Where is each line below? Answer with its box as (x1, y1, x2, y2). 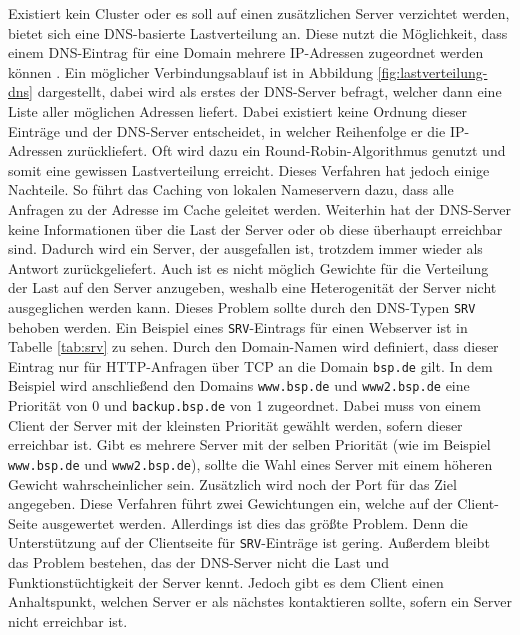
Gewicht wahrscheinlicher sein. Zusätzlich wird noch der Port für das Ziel (8, 473, 457, 494)
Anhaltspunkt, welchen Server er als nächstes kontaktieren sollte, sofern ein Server (8, 591, 512, 612)
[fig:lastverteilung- (377, 61, 488, 82)
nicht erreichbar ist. (8, 610, 128, 631)
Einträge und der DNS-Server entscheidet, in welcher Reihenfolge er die (8, 120, 446, 141)
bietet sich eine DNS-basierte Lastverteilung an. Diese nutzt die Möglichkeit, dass (8, 22, 508, 43)
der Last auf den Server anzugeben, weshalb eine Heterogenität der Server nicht (8, 277, 497, 298)
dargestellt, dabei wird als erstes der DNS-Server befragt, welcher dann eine (37, 81, 502, 102)
